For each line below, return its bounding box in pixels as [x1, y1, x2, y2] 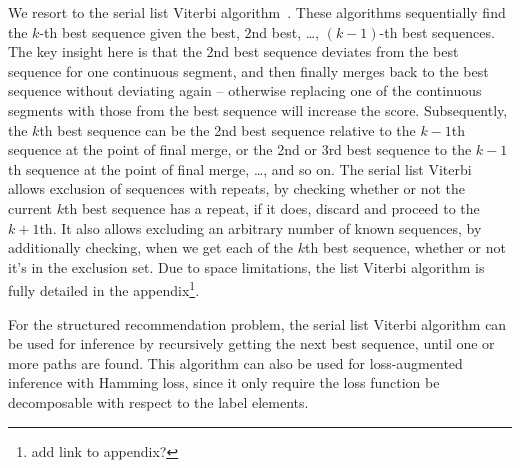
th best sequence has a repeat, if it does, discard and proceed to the [64, 197, 480, 218]
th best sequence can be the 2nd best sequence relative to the [39, 119, 416, 140]
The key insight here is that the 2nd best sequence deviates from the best [8, 41, 459, 62]
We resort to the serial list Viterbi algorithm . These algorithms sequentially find [8, 2, 506, 22]
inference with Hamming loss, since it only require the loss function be [8, 372, 440, 393]
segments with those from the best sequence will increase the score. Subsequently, [8, 99, 508, 120]
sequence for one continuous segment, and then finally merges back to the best [8, 60, 489, 81]
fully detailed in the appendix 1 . [8, 277, 200, 300]
